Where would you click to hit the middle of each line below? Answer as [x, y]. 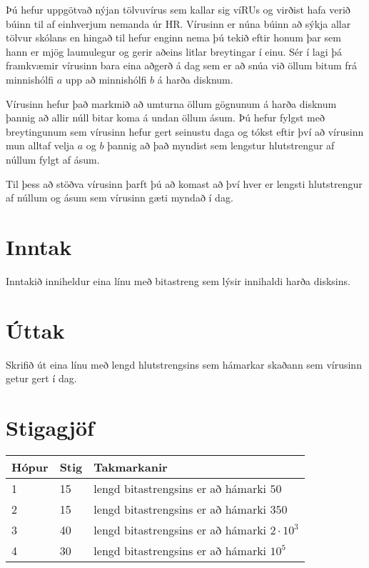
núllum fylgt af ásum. [53, 159]
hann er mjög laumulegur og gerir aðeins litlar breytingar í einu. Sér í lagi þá [174, 51]
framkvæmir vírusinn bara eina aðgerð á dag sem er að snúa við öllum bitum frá [182, 65]
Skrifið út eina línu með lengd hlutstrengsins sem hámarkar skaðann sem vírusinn [184, 364]
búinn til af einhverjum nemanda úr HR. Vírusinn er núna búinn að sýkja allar [178, 23]
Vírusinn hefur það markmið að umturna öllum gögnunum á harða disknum [171, 103]
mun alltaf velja [40, 145]
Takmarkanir [131, 467]
